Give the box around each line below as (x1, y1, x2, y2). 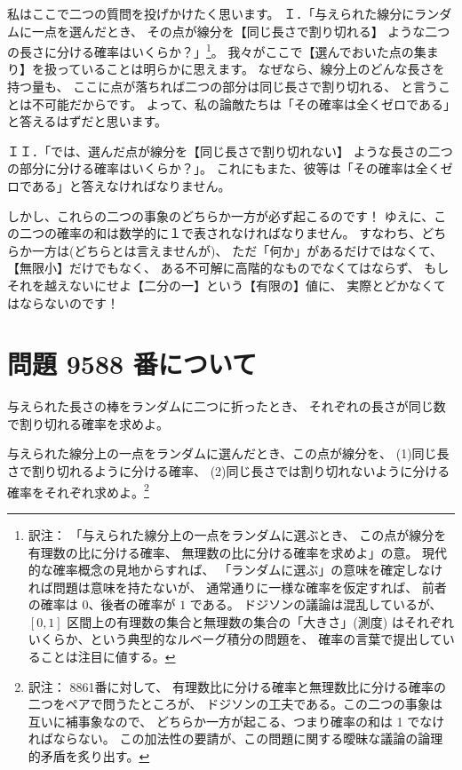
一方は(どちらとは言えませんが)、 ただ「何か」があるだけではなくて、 (31, 241, 443, 259)
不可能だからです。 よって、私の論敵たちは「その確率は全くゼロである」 (31, 94, 450, 113)
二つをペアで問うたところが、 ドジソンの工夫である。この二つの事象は (28, 695, 443, 713)
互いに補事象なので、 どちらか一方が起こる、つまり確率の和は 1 (28, 711, 403, 730)
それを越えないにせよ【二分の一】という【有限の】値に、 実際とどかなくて (7, 275, 446, 294)
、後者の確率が (88, 595, 176, 614)
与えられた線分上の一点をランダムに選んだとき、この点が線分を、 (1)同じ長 (7, 444, 450, 463)
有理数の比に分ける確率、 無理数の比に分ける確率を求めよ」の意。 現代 (28, 543, 448, 561)
